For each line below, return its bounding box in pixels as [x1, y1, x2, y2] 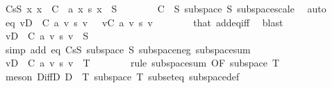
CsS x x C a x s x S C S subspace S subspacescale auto [5, 1, 326, 15]
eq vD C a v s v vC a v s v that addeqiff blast [5, 15, 283, 29]
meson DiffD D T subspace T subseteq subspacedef [5, 69, 240, 83]
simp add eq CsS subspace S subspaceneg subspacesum [5, 42, 251, 56]
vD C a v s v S [5, 28, 89, 43]
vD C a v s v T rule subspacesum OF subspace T [5, 55, 280, 70]
